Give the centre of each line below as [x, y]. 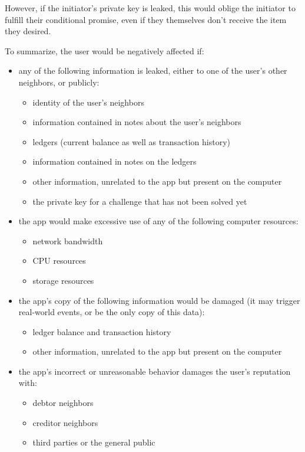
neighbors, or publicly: [59, 82]
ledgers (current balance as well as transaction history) [131, 141]
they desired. [28, 31]
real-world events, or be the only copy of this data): [112, 312]
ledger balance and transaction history [102, 331]
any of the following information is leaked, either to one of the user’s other [153, 71]
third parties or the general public [94, 442]
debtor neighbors [63, 403]
